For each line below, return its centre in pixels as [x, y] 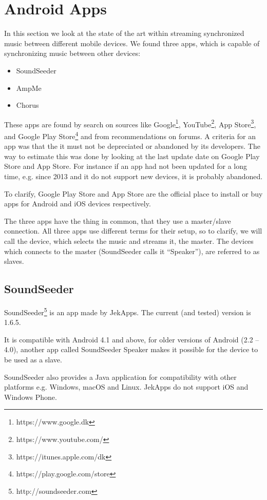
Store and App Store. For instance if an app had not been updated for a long [126, 166]
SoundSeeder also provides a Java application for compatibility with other [120, 377]
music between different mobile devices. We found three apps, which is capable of [132, 43]
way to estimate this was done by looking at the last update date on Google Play [132, 156]
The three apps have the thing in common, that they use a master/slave [118, 220]
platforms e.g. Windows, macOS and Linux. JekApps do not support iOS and [126, 387]
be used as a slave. [33, 359]
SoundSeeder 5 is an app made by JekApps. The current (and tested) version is [128, 311]
